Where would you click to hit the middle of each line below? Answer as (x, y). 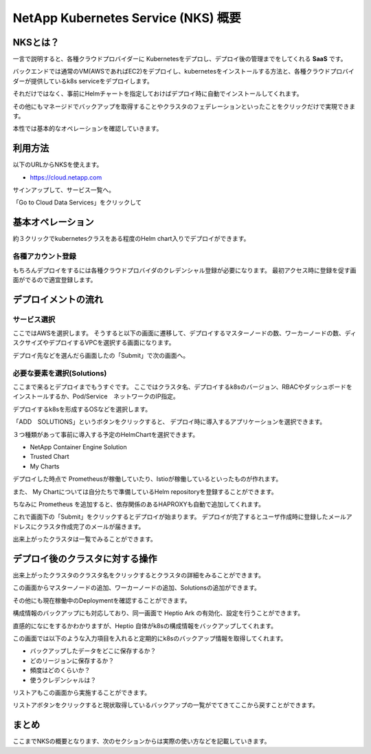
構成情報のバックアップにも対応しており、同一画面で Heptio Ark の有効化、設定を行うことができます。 (158, 613)
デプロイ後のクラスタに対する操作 (85, 558)
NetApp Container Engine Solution (78, 446)
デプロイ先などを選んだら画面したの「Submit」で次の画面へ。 (101, 355)
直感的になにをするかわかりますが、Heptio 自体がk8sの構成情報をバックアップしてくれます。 (145, 625)
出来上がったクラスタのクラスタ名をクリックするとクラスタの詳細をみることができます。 (138, 575)
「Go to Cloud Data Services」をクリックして (77, 202)
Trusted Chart (49, 457)
